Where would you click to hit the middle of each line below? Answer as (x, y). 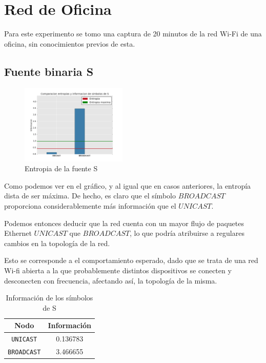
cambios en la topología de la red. (57, 243)
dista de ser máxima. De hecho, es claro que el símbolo (90, 196)
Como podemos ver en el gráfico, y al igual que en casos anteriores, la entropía (128, 185)
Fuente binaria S (49, 71)
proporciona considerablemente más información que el (90, 205)
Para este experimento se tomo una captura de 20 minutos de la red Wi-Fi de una (133, 34)
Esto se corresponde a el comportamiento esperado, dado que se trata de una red (131, 260)
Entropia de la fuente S (61, 168)
